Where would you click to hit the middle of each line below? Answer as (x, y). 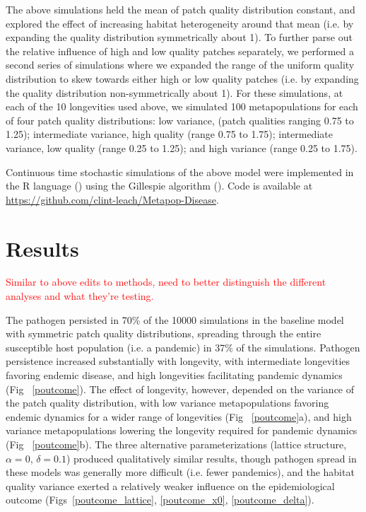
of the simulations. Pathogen (298, 347)
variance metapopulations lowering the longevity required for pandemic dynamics (182, 430)
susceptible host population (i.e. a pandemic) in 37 (116, 347)
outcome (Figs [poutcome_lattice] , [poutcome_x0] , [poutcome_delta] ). (160, 500)
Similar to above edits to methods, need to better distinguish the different (166, 282)
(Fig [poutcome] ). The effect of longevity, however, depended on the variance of (180, 389)
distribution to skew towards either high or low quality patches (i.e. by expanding (182, 78)
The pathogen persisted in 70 (69, 319)
